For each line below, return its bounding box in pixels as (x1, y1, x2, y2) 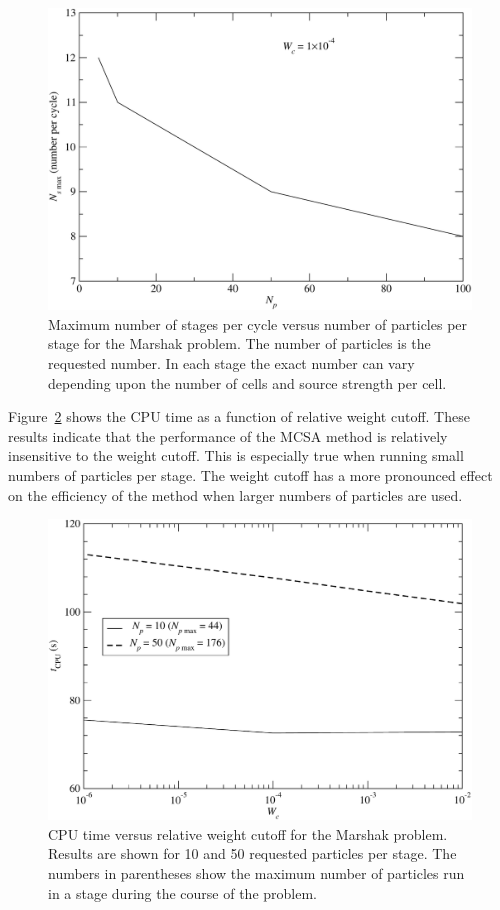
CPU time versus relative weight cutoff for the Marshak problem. (48, 823, 448, 844)
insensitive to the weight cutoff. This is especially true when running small (8, 445, 464, 466)
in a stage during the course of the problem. (48, 882, 317, 903)
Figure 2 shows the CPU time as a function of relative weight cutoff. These (8, 406, 470, 427)
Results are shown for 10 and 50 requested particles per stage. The (48, 843, 457, 864)
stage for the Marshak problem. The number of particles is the (48, 333, 431, 354)
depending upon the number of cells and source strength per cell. (48, 372, 447, 393)
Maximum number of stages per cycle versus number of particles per (48, 313, 468, 334)
